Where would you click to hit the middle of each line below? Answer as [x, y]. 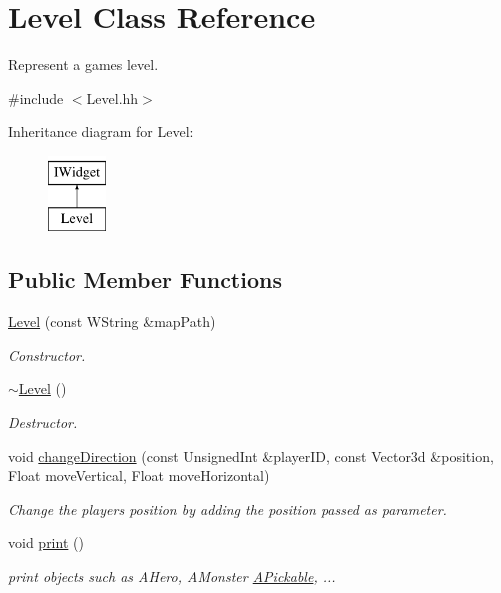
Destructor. [43, 422]
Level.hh [112, 97]
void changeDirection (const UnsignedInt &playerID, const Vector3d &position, [251, 455]
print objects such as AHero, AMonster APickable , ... [172, 576]
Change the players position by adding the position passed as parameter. [227, 508]
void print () [46, 542]
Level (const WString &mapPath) [112, 321]
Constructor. [47, 354]
